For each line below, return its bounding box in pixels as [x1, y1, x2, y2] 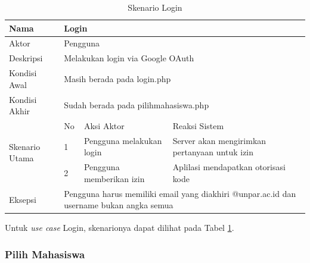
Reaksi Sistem [172, 120, 224, 131]
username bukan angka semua [64, 199, 173, 211]
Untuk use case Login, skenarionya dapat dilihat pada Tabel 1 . [5, 221, 234, 234]
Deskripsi [9, 52, 43, 64]
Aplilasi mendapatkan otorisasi [172, 161, 286, 173]
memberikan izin [83, 172, 145, 184]
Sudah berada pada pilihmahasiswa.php [64, 99, 209, 111]
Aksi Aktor [83, 120, 125, 131]
